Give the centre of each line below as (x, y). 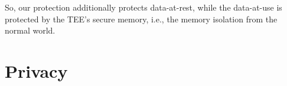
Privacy (36, 70)
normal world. (30, 30)
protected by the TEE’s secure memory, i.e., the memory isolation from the (141, 19)
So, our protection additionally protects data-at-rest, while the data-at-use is (143, 7)
